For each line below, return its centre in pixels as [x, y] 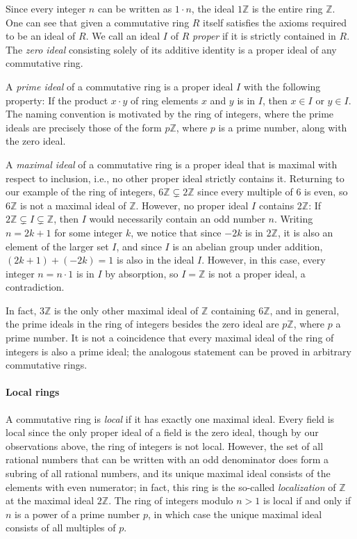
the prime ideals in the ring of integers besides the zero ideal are [142, 324]
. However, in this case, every [264, 260]
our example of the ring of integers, [81, 192]
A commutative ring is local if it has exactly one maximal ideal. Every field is [170, 418]
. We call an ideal [123, 36]
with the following [282, 86]
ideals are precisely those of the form [84, 127]
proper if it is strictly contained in [264, 36]
